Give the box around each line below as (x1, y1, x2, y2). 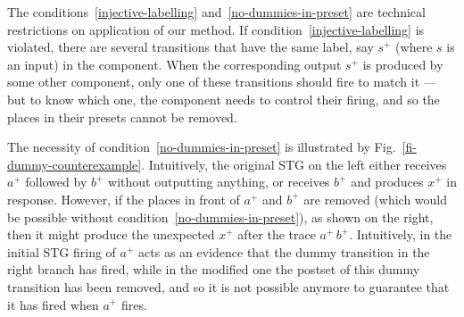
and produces (351, 172, 424, 191)
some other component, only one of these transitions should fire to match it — (7, 72, 436, 91)
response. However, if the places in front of (7, 189, 240, 208)
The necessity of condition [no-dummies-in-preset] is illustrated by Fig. (7, 138, 396, 156)
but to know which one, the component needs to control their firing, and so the (7, 89, 440, 108)
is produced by (362, 54, 443, 73)
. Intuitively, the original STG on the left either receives (141, 154, 447, 173)
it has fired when (7, 295, 99, 313)
